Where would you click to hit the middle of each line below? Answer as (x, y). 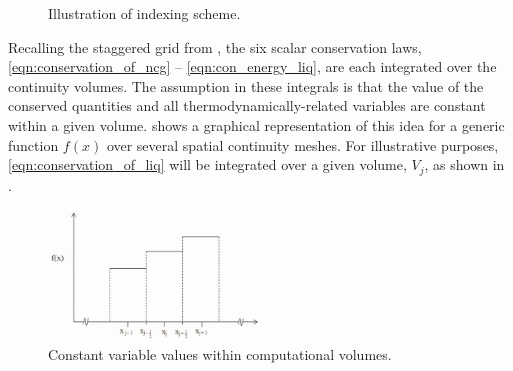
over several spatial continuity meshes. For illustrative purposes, (302, 144)
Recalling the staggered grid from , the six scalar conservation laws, (215, 46)
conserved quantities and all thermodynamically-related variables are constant (247, 105)
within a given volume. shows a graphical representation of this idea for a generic (256, 124)
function (33, 144)
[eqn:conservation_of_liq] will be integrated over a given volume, (207, 164)
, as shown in (464, 164)
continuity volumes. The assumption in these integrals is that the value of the (246, 85)
